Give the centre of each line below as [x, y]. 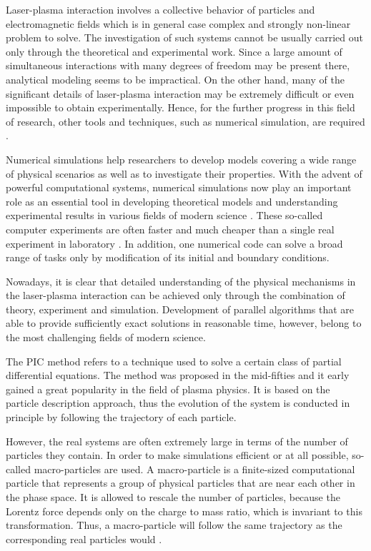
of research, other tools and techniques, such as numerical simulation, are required [185, 121]
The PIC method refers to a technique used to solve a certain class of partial [174, 361]
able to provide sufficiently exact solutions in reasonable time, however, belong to [184, 323]
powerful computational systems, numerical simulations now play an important [179, 187]
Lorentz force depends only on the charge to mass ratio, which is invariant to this [184, 511]
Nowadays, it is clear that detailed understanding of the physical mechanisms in [181, 281]
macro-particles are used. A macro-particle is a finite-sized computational [194, 469]
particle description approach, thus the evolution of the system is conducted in [178, 403]
